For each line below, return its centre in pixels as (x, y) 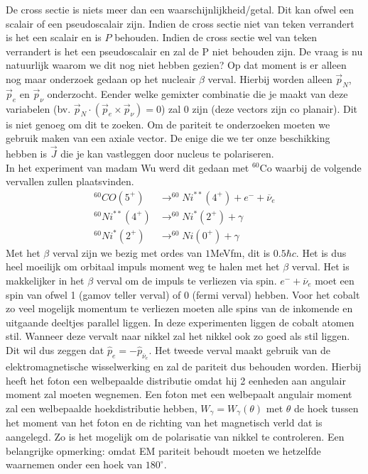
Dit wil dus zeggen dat (55, 350)
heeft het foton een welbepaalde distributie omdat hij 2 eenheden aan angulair (176, 380)
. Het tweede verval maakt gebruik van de (239, 350)
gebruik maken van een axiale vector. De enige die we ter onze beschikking (168, 138)
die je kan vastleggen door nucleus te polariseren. (167, 153)
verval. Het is (320, 266)
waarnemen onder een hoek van (74, 464)
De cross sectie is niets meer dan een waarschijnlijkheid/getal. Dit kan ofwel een (180, 9)
